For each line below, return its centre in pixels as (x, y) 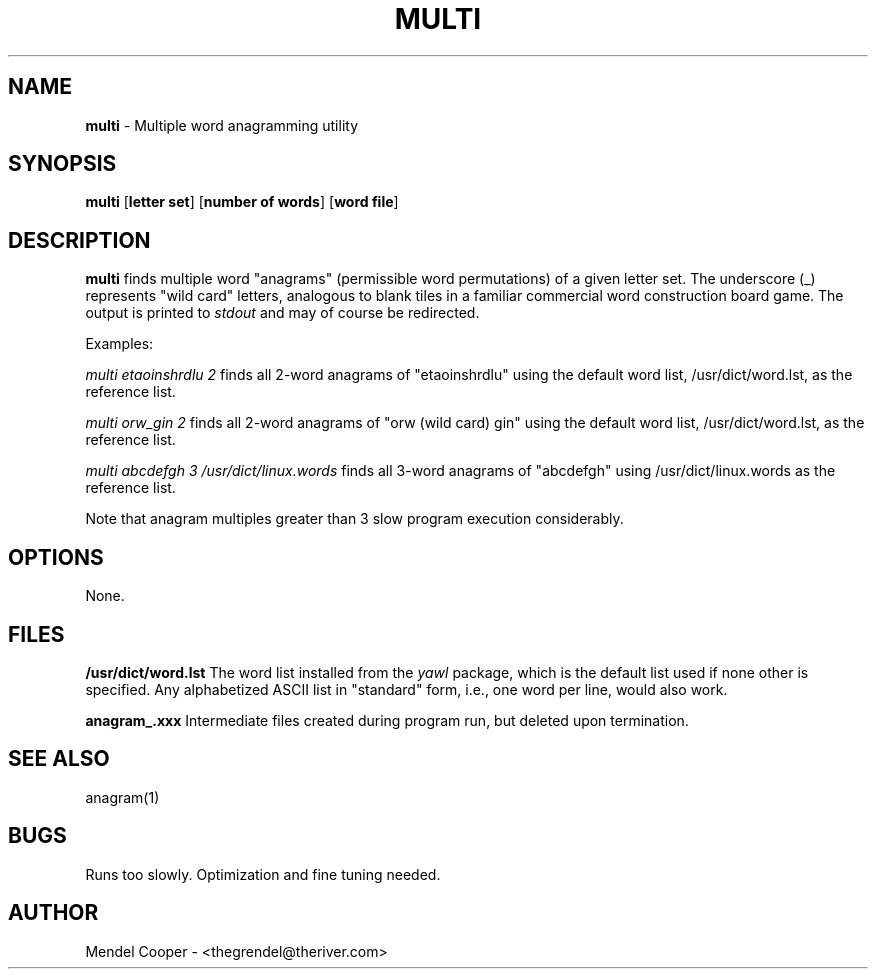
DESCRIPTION (79, 240)
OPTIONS (56, 557)
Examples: (119, 344)
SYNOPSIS (62, 164)
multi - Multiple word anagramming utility (222, 125)
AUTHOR (53, 913)
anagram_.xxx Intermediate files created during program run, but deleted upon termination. (387, 720)
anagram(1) (122, 797)
